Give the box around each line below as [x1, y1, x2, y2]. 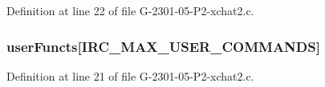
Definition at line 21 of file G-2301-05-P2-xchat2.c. [6, 67, 254, 84]
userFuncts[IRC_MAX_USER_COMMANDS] [6, 36, 320, 56]
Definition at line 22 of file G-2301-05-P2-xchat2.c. [6, 2, 254, 18]
